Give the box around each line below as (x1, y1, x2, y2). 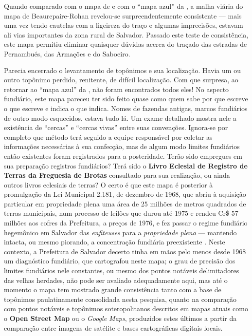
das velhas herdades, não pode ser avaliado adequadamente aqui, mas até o (4, 275, 228, 285)
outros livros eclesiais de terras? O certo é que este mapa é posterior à (4, 179, 213, 189)
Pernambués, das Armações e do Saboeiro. (4, 48, 130, 58)
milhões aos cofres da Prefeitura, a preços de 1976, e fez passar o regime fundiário (4, 218, 248, 228)
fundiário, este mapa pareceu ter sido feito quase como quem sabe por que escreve (4, 93, 248, 104)
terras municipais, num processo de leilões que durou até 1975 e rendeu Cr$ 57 (4, 208, 238, 218)
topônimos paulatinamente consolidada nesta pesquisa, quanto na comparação (4, 294, 237, 304)
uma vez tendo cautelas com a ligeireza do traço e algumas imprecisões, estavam (4, 20, 243, 30)
